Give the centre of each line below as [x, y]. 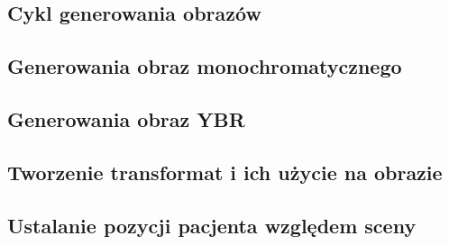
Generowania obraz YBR [126, 118]
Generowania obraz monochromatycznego [205, 66]
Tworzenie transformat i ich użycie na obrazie [225, 172]
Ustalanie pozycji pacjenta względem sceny [212, 225]
